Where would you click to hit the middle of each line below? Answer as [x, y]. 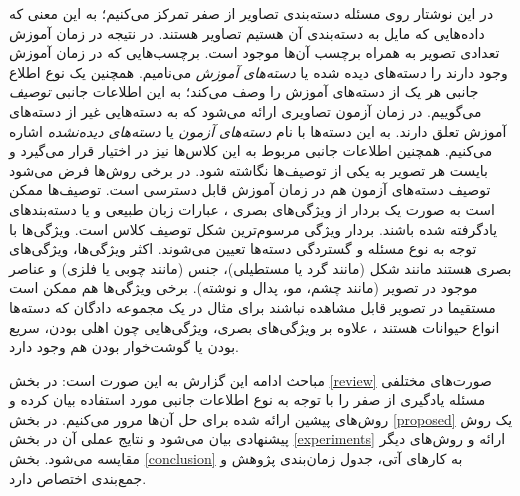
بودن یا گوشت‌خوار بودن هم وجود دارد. [124, 346]
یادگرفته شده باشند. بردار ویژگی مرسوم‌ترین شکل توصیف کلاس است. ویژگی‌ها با [253, 228]
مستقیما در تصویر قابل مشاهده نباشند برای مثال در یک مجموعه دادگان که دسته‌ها [252, 306]
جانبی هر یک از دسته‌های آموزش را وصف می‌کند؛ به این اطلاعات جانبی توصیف [244, 91]
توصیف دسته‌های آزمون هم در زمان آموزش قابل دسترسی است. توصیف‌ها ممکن [250, 189]
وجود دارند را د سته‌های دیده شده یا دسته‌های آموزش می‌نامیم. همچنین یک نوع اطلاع [258, 71]
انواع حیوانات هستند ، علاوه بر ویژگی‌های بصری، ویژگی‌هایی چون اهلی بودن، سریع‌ [254, 326]
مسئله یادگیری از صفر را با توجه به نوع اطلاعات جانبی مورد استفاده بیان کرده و [247, 399]
